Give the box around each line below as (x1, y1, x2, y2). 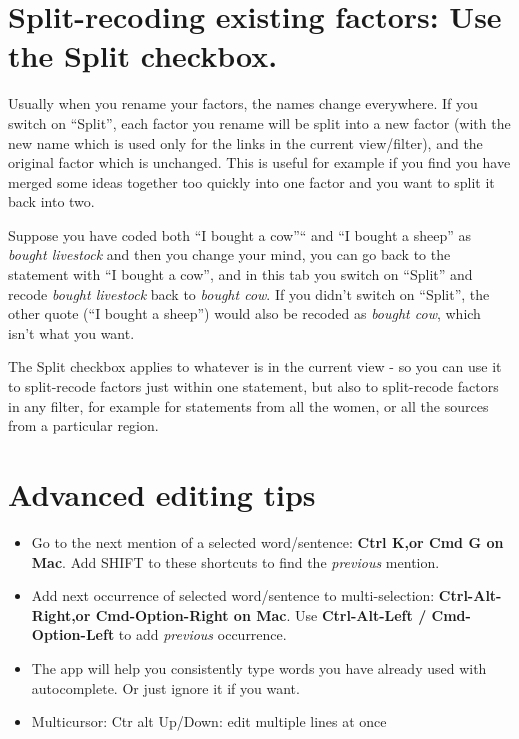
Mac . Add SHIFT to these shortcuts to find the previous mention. (31, 551, 440, 572)
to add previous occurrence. (118, 624, 287, 645)
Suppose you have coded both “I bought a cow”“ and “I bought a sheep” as (8, 224, 471, 245)
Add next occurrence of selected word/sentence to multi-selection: (31, 585, 435, 606)
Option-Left (31, 624, 115, 645)
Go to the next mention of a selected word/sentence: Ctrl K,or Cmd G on (31, 531, 504, 552)
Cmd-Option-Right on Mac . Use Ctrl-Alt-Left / (95, 604, 427, 625)
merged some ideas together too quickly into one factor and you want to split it (8, 171, 495, 192)
